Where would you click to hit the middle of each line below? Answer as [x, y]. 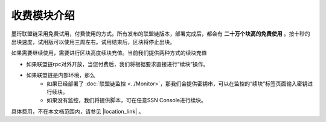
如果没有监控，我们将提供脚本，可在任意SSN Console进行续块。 [126, 100]
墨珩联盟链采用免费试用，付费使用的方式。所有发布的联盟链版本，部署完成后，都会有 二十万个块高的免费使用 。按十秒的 [161, 34]
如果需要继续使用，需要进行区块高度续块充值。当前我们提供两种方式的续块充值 [109, 53]
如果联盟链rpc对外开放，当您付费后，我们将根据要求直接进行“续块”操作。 [117, 64]
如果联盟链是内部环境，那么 [61, 75]
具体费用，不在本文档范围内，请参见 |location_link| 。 [78, 111]
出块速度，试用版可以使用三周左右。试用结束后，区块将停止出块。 [93, 41]
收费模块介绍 [43, 16]
